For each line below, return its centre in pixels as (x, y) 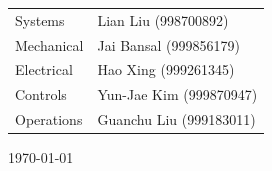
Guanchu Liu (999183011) (176, 119)
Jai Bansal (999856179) (168, 44)
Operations (49, 119)
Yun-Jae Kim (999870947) (177, 94)
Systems (40, 19)
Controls (41, 94)
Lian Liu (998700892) (163, 19)
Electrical (44, 69)
